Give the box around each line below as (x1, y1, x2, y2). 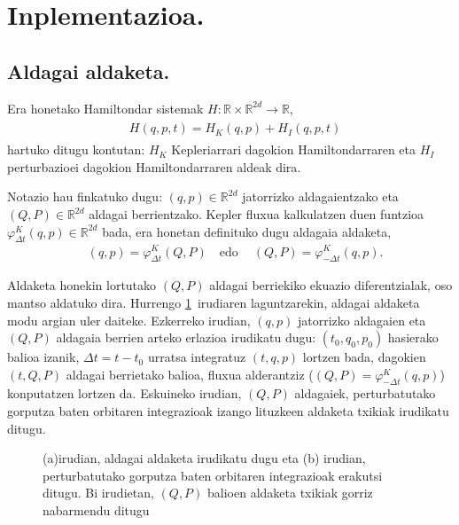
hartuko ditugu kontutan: (7, 140, 145, 159)
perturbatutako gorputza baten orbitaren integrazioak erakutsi (43, 466, 383, 484)
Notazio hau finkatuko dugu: (7, 187, 163, 206)
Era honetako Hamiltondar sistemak (7, 98, 204, 117)
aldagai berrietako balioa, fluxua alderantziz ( (66, 364, 314, 383)
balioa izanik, (7, 348, 80, 366)
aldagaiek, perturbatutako (294, 384, 436, 403)
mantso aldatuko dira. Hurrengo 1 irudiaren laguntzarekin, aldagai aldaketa (7, 293, 420, 311)
